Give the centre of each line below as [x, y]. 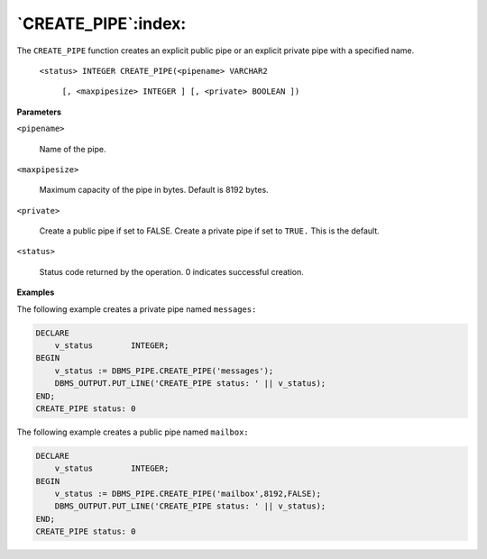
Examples [36, 292]
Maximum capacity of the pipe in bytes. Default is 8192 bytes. [154, 190]
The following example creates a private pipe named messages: [137, 309]
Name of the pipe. [73, 149]
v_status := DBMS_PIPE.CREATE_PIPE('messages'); [164, 371]
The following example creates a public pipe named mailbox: [133, 432]
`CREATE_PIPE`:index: [101, 23]
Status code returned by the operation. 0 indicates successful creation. [171, 271]
